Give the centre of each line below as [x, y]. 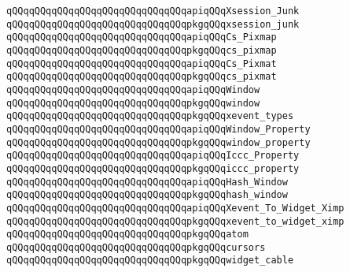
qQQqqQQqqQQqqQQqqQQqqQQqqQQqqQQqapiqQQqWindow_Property [158, 129]
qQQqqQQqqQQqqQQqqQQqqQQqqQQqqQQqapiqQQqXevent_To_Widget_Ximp [175, 208]
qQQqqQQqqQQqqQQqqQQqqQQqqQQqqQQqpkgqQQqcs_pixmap [142, 50]
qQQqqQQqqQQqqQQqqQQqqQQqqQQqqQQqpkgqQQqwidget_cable [150, 261]
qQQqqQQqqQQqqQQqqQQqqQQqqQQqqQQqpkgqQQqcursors [136, 247]
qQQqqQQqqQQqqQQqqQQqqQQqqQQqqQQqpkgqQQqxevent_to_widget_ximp [175, 221]
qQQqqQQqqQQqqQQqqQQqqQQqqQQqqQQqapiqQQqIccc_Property [153, 156]
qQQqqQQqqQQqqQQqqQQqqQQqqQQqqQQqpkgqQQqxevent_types [150, 116]
